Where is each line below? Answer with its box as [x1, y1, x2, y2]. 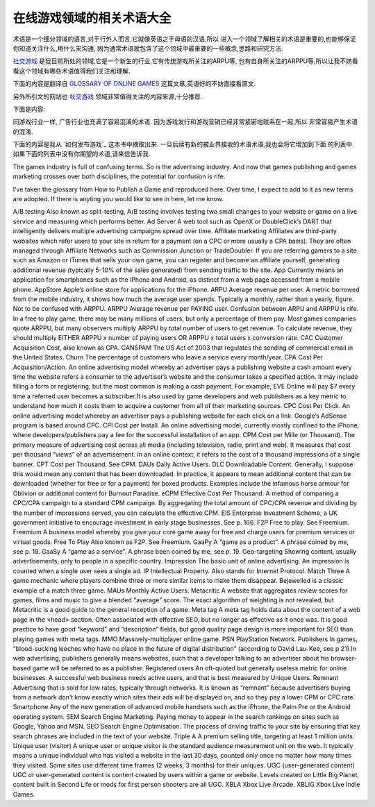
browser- [331, 654, 358, 663]
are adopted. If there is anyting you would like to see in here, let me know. [12, 195, 224, 203]
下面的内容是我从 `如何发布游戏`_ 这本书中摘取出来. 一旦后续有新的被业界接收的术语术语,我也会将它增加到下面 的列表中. [12, 140, 354, 148]
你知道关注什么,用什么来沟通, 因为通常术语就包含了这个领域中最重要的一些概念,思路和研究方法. [12, 44, 284, 52]
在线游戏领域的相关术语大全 [12, 10, 172, 26]
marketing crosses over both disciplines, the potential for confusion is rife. [12, 172, 226, 180]
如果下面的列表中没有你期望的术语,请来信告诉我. [12, 150, 151, 158]
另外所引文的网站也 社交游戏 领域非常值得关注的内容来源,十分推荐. [12, 92, 203, 101]
